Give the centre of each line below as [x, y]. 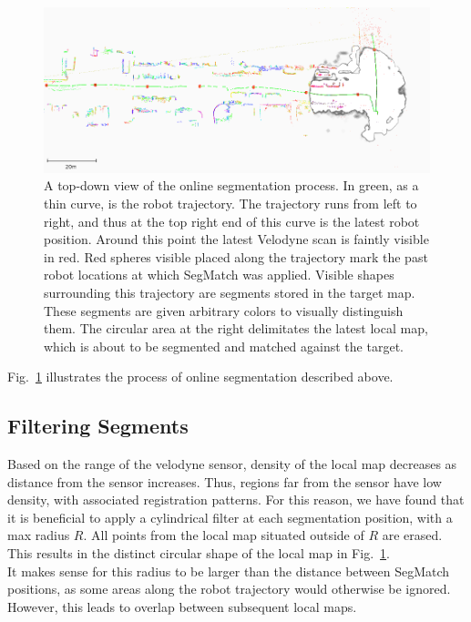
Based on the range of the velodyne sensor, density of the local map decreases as [232, 464]
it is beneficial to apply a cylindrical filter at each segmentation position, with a [230, 517]
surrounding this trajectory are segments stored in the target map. [230, 292]
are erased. [412, 535]
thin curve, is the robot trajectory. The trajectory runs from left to [230, 203]
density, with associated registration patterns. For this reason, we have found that [236, 500]
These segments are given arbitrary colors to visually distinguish [224, 310]
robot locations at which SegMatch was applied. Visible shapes [219, 275]
